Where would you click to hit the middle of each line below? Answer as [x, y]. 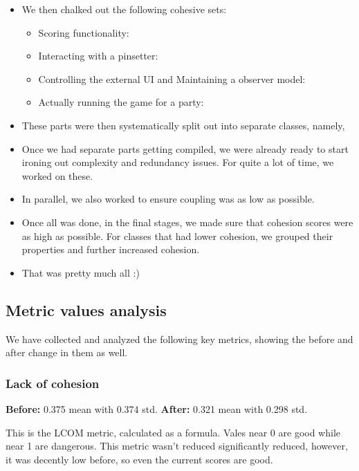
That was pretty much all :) [81, 272]
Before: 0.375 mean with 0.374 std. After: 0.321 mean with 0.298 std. [157, 408]
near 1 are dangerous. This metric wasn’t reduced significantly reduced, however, [177, 446]
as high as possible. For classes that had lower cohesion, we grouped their [177, 236]
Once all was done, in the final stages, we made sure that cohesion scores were [187, 222]
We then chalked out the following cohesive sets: [124, 9]
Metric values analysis [86, 310]
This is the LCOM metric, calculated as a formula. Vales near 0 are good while [173, 432]
